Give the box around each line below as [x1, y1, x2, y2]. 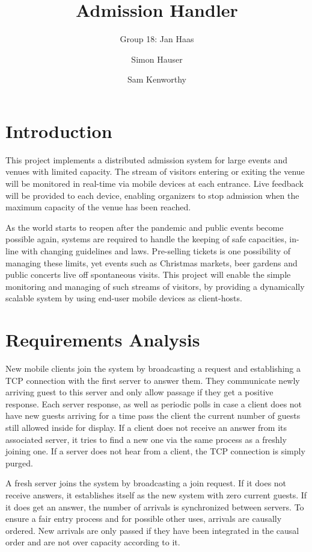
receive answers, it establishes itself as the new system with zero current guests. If [5, 489, 307, 501]
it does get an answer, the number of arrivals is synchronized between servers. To [5, 500, 304, 513]
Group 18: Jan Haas [120, 33, 194, 45]
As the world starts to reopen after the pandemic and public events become [5, 221, 284, 233]
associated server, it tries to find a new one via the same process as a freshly [5, 433, 287, 445]
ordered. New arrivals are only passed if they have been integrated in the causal [5, 524, 299, 536]
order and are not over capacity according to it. [5, 536, 180, 548]
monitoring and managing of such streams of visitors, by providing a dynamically [5, 280, 305, 292]
